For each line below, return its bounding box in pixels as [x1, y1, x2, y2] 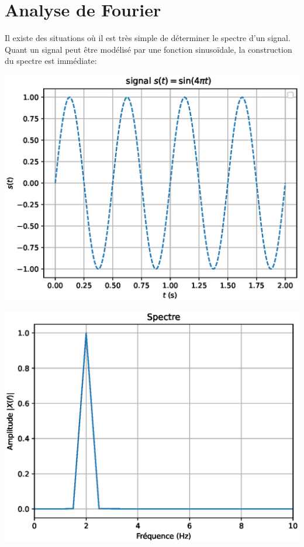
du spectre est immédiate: [5, 55, 97, 67]
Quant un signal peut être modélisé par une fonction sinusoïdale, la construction [5, 43, 292, 55]
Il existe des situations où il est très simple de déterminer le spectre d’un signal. [5, 32, 291, 44]
